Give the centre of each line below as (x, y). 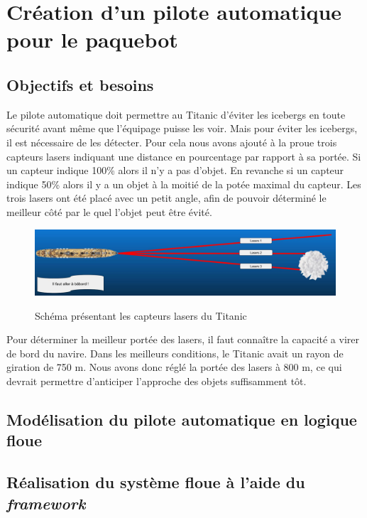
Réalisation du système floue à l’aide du (156, 482)
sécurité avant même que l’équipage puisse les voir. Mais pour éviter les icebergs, (182, 128)
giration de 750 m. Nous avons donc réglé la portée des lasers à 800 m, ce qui (174, 367)
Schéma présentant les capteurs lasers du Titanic (141, 315)
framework (46, 503)
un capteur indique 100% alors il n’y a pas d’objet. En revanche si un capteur (175, 170)
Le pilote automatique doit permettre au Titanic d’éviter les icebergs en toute (176, 114)
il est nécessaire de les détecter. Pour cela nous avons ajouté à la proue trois (172, 142)
